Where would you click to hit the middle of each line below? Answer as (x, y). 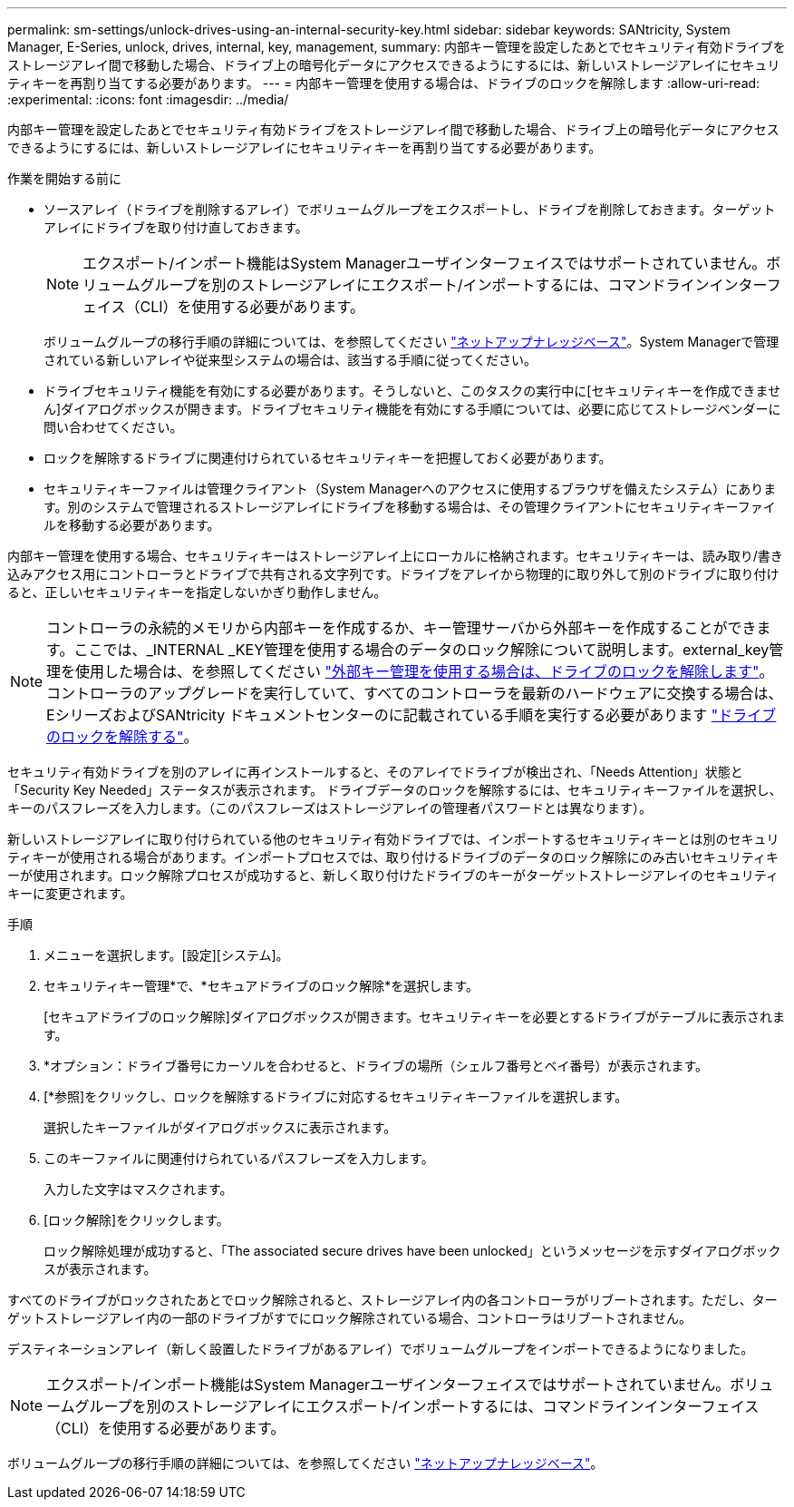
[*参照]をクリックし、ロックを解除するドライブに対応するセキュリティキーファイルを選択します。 (336, 1096)
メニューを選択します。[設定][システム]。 (166, 955)
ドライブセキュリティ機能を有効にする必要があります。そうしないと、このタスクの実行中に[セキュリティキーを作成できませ (412, 391)
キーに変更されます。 (70, 893)
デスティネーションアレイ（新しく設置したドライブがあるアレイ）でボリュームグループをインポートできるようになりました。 (381, 1349)
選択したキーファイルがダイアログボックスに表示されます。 (220, 1127)
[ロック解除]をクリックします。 (136, 1220)
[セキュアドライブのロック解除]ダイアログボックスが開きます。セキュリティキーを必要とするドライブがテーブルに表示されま (415, 1017)
